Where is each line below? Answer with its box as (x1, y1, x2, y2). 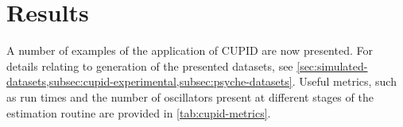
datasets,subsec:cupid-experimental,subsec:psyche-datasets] (6, 73, 293, 90)
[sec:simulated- (296, 57, 368, 74)
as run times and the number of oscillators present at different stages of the (6, 88, 374, 105)
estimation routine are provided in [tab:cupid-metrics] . (6, 104, 271, 121)
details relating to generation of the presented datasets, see (6, 57, 293, 74)
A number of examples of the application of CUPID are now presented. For (6, 42, 373, 59)
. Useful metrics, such (292, 73, 397, 90)
